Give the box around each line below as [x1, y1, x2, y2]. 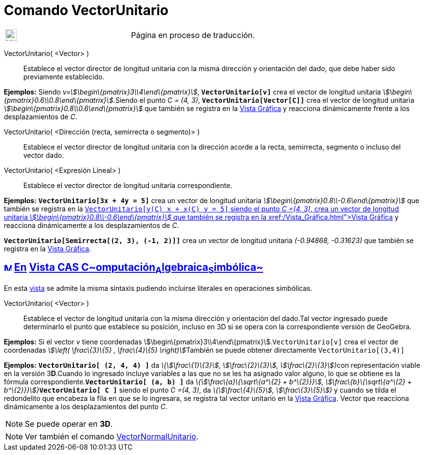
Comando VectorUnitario [4, 2, 168, 19]
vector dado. [23, 151, 64, 159]
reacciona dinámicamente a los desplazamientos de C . [4, 221, 179, 229]
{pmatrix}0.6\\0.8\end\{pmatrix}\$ [4, 95, 113, 104]
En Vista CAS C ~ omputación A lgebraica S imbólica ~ [14, 261, 263, 276]
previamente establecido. [23, 72, 105, 81]
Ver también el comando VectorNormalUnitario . [25, 431, 199, 441]
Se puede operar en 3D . [25, 418, 113, 429]
